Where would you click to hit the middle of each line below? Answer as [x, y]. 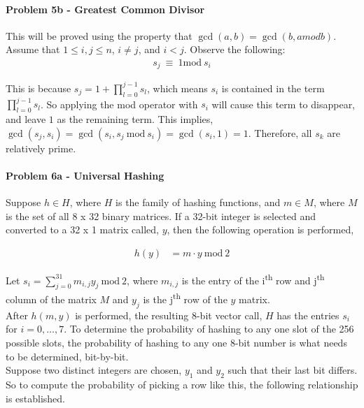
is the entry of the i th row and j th [253, 279]
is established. [36, 398]
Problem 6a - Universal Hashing [85, 175]
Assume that [33, 49]
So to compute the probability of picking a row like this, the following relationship [182, 384]
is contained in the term [273, 88]
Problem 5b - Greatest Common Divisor [105, 9]
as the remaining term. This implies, [135, 119]
